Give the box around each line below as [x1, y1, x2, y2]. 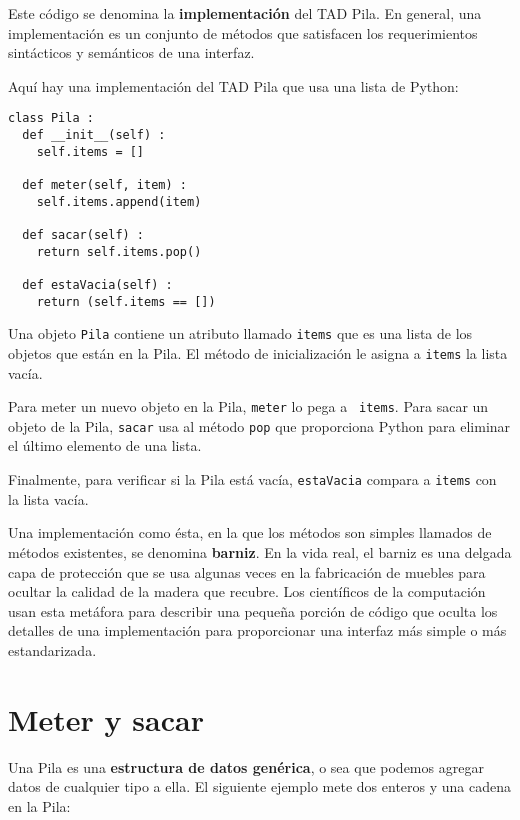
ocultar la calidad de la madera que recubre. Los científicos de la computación [8, 581, 486, 602]
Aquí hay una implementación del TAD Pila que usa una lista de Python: [8, 75, 459, 96]
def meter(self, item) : [22, 178, 187, 192]
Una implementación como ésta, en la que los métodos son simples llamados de [8, 522, 492, 543]
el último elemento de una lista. [8, 435, 202, 456]
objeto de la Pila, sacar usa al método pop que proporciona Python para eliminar [8, 415, 511, 436]
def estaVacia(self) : [22, 277, 173, 292]
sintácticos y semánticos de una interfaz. [8, 42, 255, 63]
